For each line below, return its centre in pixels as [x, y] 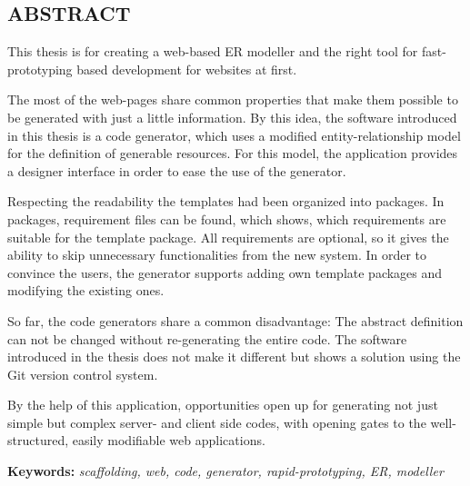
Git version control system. [83, 374]
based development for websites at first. [187, 69]
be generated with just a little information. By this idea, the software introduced [232, 117]
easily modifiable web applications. [169, 440]
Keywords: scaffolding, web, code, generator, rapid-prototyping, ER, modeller [225, 471]
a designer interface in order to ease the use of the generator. [177, 170]
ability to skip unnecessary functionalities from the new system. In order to [217, 255]
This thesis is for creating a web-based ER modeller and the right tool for [213, 51]
